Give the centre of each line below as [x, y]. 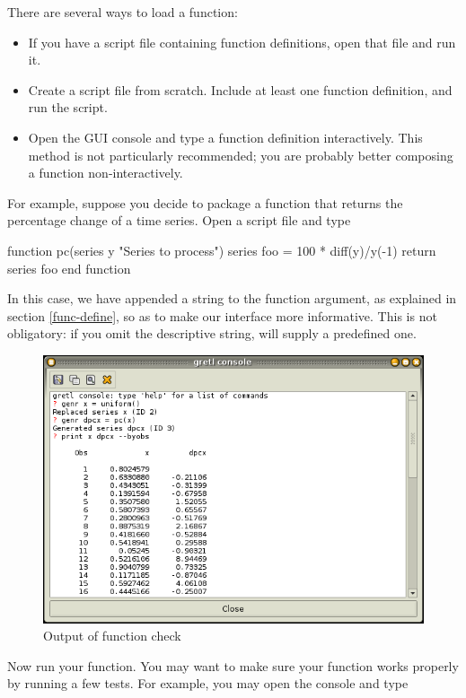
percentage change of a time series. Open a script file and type [179, 220]
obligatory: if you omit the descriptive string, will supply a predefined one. [212, 333]
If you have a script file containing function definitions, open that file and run [242, 42]
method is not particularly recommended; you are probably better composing [241, 155]
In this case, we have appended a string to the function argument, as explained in [232, 298]
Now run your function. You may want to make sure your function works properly [233, 665]
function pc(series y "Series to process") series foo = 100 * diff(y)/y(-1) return [222, 250]
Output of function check [112, 636]
